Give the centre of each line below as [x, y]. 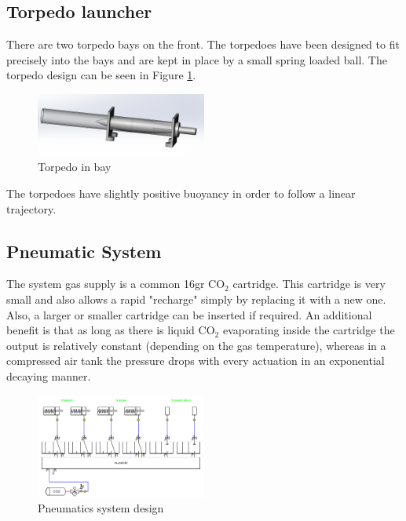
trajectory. [31, 208]
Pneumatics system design [101, 508]
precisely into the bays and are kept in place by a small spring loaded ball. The [197, 59]
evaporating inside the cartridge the [309, 330]
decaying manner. [49, 375]
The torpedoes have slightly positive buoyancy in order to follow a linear [181, 193]
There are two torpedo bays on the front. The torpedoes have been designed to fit [203, 44]
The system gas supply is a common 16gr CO [116, 284]
